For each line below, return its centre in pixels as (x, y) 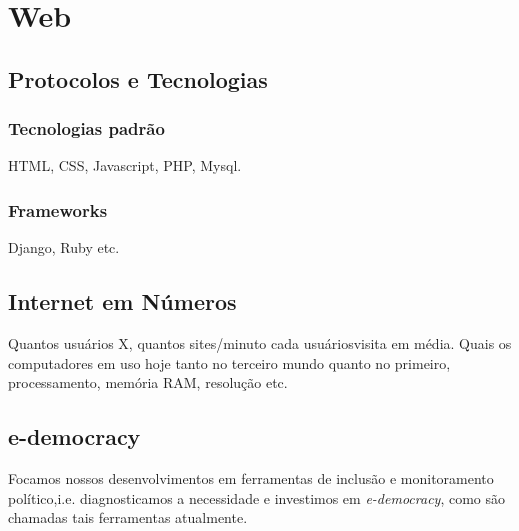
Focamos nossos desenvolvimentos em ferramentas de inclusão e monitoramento (251, 477)
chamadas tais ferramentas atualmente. (128, 517)
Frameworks (58, 209)
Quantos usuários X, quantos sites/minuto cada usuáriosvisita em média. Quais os (260, 342)
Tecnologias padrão (86, 128)
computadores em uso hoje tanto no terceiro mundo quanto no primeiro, (229, 362)
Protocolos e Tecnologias (138, 78)
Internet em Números (122, 301)
